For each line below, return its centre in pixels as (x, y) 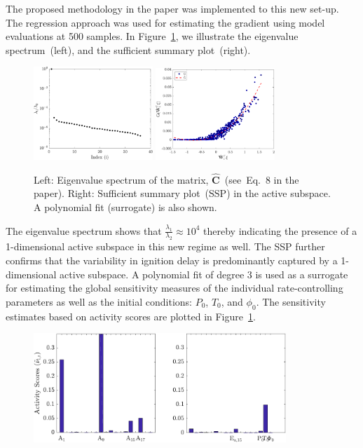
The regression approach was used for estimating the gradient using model (165, 22)
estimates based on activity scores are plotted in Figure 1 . (131, 316)
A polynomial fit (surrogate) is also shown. (125, 207)
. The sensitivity (291, 301)
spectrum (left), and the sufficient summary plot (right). (128, 49)
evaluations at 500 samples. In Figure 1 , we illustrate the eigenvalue (152, 36)
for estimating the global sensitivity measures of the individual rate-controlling (174, 288)
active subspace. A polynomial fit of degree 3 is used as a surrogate (204, 274)
